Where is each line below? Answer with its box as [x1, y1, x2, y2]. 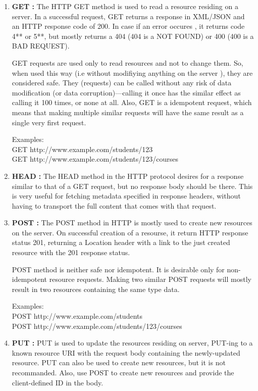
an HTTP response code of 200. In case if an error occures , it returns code [12, 21, 245, 31]
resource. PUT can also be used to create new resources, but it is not [12, 357, 226, 368]
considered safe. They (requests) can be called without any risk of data [12, 77, 232, 88]
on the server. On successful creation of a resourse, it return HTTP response [12, 227, 248, 237]
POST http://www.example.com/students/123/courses [12, 320, 182, 331]
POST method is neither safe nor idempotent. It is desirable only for [12, 264, 225, 274]
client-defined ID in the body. [12, 377, 104, 387]
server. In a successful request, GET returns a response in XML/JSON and [12, 11, 245, 21]
